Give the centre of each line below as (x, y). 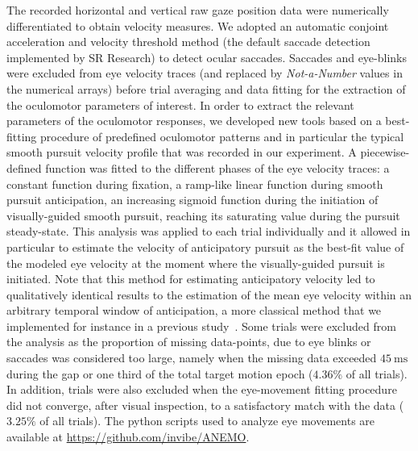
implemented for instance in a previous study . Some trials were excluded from (201, 326)
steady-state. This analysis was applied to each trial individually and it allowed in (209, 231)
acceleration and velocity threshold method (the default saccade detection (188, 42)
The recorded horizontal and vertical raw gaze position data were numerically (198, 10)
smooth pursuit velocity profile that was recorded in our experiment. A (182, 152)
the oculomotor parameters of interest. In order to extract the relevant (180, 104)
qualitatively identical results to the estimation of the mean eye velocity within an (209, 294)
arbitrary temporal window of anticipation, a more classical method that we (194, 310)
